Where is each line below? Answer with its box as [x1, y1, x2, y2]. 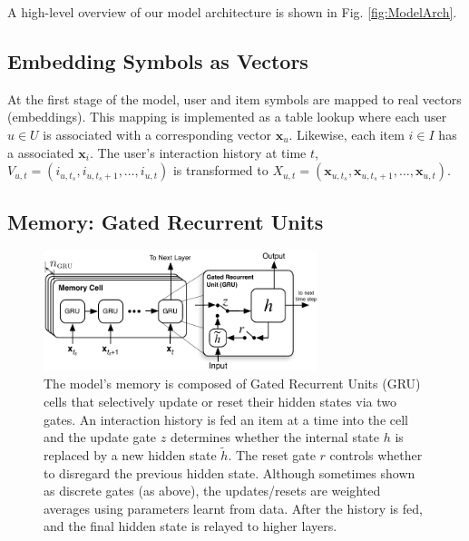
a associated [7, 143, 74, 162]
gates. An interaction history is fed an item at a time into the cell [44, 409, 408, 428]
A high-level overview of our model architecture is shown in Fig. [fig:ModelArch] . [7, 3, 457, 21]
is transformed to [172, 161, 269, 180]
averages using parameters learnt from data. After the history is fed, [44, 498, 423, 517]
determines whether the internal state [170, 428, 380, 447]
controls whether [329, 445, 423, 464]
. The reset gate [228, 445, 316, 464]
